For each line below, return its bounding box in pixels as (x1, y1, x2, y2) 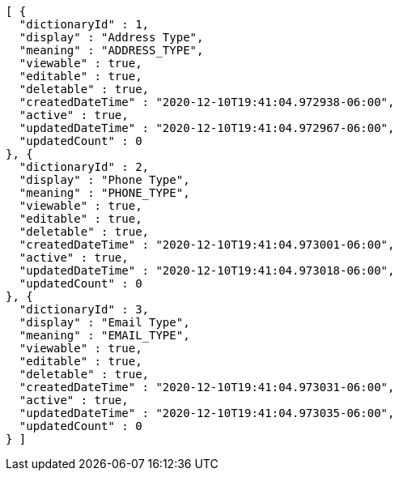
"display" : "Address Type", (19, 31, 204, 44)
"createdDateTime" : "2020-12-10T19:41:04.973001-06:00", (19, 238, 395, 251)
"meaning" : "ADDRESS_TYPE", (19, 44, 204, 57)
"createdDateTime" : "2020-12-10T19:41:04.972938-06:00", (19, 96, 395, 109)
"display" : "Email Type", (19, 316, 190, 329)
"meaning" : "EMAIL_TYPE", (19, 329, 190, 342)
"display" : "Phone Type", (19, 173, 190, 186)
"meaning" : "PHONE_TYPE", (19, 186, 190, 199)
